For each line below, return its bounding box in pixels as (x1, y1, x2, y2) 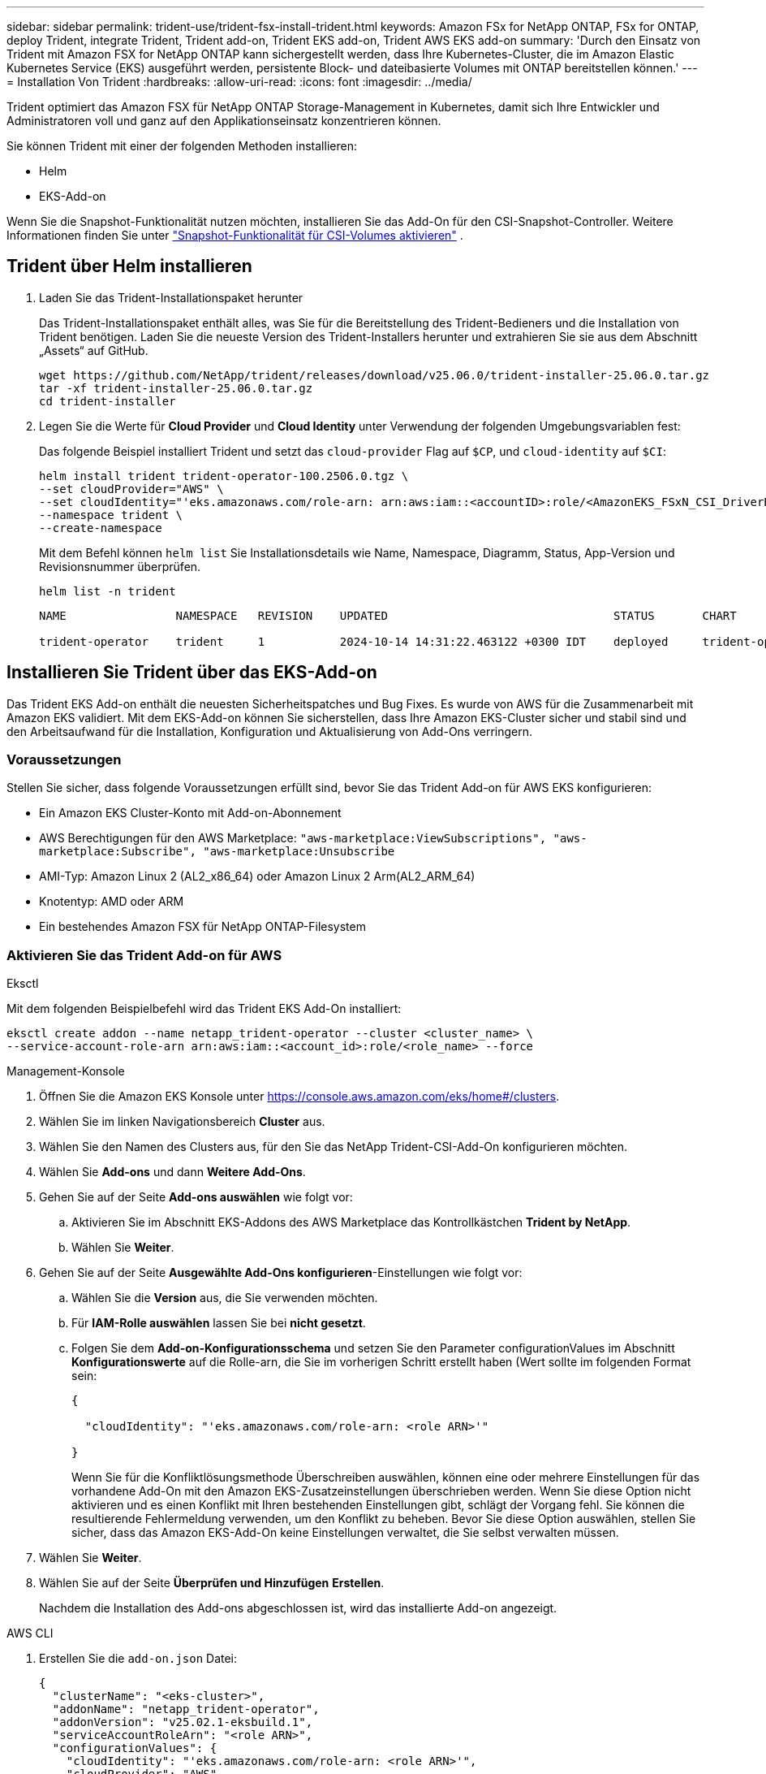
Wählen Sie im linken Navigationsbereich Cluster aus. (39, 1114, 325, 1129)
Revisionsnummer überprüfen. (39, 559, 201, 573)
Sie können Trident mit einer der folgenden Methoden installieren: (6, 139, 357, 153)
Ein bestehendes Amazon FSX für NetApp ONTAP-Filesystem (39, 919, 366, 934)
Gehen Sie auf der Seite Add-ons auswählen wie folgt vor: (39, 1190, 353, 1205)
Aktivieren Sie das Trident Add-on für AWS (6, 946, 282, 963)
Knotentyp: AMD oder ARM (39, 894, 184, 909)
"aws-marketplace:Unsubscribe (203, 845, 395, 859)
